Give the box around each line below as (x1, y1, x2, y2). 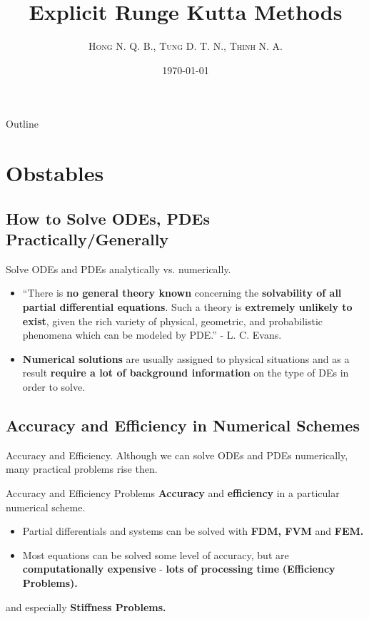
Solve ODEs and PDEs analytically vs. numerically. (6, 261, 231, 276)
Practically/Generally (6, 228, 169, 250)
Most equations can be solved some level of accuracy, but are (22, 547, 289, 562)
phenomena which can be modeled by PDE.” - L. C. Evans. (22, 327, 282, 342)
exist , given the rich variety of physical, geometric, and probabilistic (22, 313, 323, 328)
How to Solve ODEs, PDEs (6, 207, 210, 229)
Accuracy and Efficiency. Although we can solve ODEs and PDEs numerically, (6, 447, 348, 462)
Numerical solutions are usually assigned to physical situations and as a (22, 351, 350, 366)
